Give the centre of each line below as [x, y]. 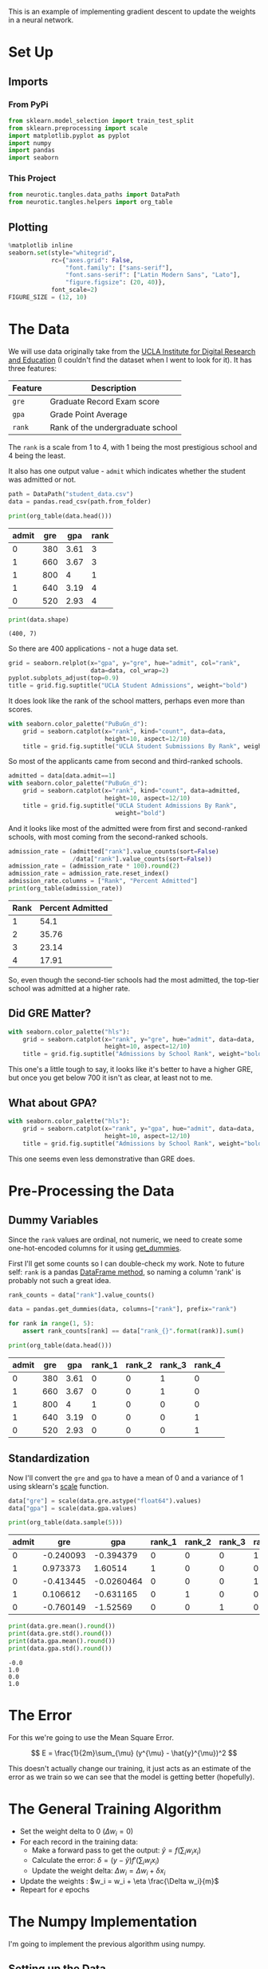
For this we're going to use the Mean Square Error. [91, 1737]
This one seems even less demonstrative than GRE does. [102, 1159]
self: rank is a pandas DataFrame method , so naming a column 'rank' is [125, 1272]
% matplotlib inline [41, 245]
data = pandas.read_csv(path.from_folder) [80, 502]
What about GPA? [53, 1103]
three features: [33, 368]
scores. [21, 709]
